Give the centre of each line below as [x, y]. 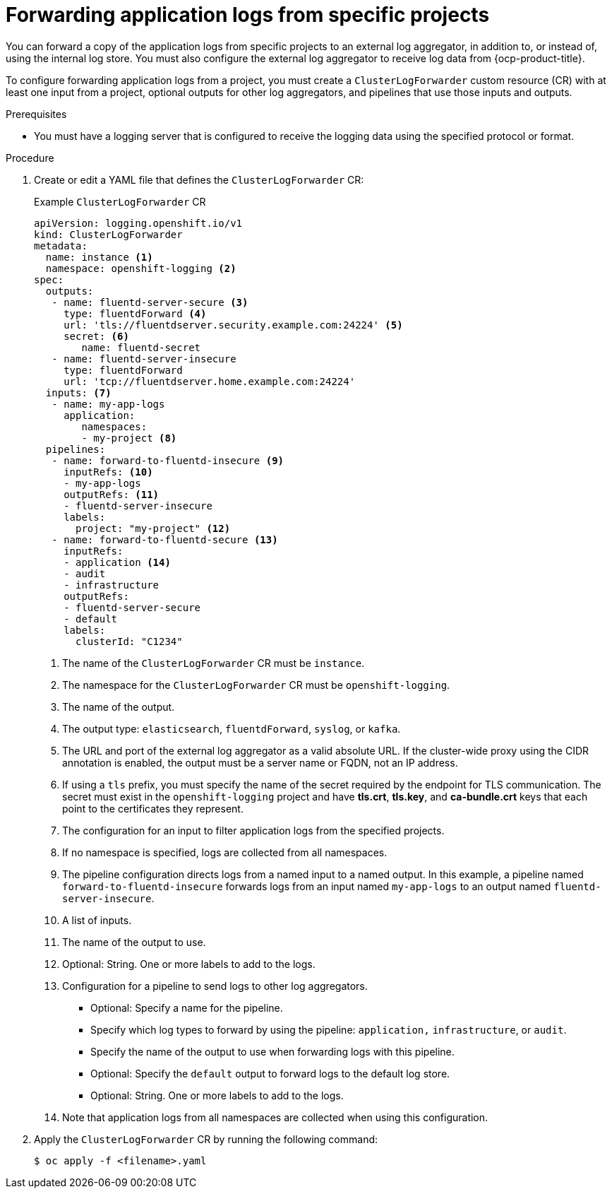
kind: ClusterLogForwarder [108, 234]
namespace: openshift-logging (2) [141, 268]
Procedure [30, 158]
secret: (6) [96, 336]
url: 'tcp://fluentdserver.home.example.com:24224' [210, 381]
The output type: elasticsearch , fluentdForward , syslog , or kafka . [232, 728]
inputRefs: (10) [108, 472]
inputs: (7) [78, 392]
